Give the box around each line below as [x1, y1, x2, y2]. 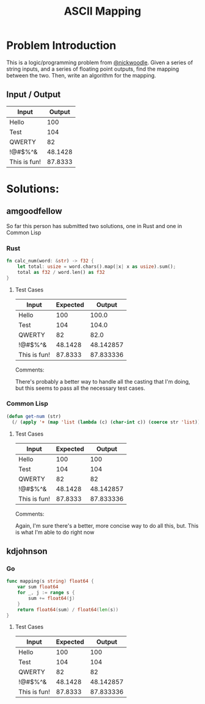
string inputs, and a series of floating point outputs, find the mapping [6, 65, 179, 73]
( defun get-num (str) [6, 413, 62, 419]
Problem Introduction [6, 38, 117, 52]
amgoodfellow [6, 206, 62, 217]
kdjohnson [6, 546, 48, 556]
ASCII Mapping [63, 4, 142, 18]
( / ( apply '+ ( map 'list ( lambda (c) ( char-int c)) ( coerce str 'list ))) [12, 419, 203, 425]
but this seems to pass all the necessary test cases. [15, 384, 145, 392]
